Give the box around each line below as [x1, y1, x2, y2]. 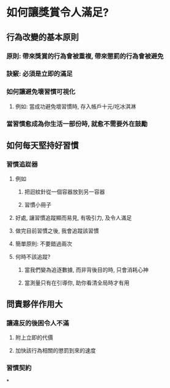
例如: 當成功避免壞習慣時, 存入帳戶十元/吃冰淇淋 [15, 102, 136, 110]
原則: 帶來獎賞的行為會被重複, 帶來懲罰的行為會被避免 [6, 51, 164, 60]
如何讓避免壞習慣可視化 [6, 88, 75, 96]
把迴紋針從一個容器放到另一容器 [24, 188, 105, 196]
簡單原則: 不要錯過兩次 [15, 240, 72, 248]
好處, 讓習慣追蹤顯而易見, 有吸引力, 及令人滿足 [15, 214, 132, 222]
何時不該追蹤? [15, 253, 51, 261]
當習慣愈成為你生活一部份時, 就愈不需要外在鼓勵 [6, 119, 148, 128]
